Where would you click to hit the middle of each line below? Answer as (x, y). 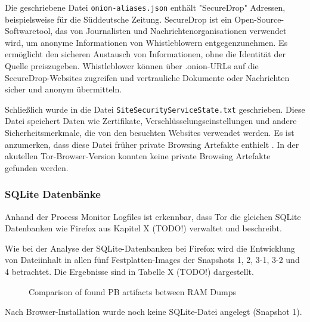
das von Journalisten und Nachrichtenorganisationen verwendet (171, 31)
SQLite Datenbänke (53, 194)
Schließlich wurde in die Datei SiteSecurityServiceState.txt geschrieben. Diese (155, 109)
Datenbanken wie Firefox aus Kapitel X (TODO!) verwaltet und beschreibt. (143, 228)
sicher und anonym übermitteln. (63, 89)
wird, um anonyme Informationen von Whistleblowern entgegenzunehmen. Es (146, 42)
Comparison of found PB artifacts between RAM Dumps (132, 291)
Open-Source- (259, 19)
